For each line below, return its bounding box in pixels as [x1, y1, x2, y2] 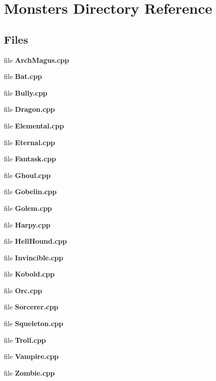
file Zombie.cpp [4, 367, 55, 378]
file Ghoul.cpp [4, 170, 51, 180]
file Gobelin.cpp [4, 186, 57, 197]
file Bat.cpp [4, 71, 42, 81]
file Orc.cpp [4, 285, 42, 295]
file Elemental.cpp [4, 120, 64, 130]
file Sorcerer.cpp [4, 302, 58, 312]
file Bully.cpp [4, 87, 48, 98]
